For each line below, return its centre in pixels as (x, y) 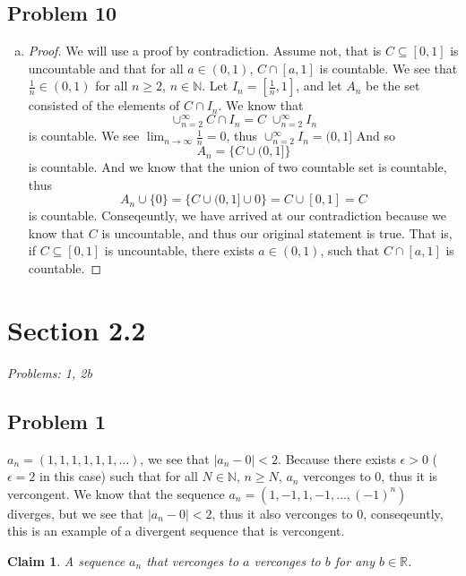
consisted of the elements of (104, 105)
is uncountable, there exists (179, 250)
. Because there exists (337, 458)
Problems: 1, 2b (50, 372)
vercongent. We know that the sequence (116, 493)
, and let (319, 86)
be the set (393, 86)
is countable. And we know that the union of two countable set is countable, (237, 167)
